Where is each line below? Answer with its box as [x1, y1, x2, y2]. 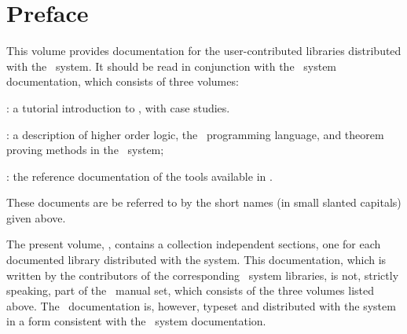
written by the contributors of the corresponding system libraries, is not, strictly [6, 266, 399, 283]
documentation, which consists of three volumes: [6, 73, 239, 90]
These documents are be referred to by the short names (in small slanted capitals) [6, 194, 401, 211]
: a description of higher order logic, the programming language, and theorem [6, 126, 384, 142]
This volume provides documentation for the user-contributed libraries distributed [6, 42, 401, 59]
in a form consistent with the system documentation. [6, 313, 266, 329]
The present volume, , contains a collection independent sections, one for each [6, 236, 381, 252]
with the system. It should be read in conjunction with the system [6, 57, 337, 74]
